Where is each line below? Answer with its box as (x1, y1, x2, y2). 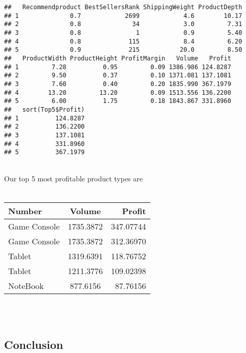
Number (8, 204, 42, 217)
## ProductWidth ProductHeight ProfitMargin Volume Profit (4, 54, 231, 62)
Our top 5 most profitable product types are (4, 173, 143, 184)
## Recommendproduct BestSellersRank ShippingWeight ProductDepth (4, 4, 242, 11)
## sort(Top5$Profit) (4, 106, 85, 113)
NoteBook (8, 279, 44, 292)
